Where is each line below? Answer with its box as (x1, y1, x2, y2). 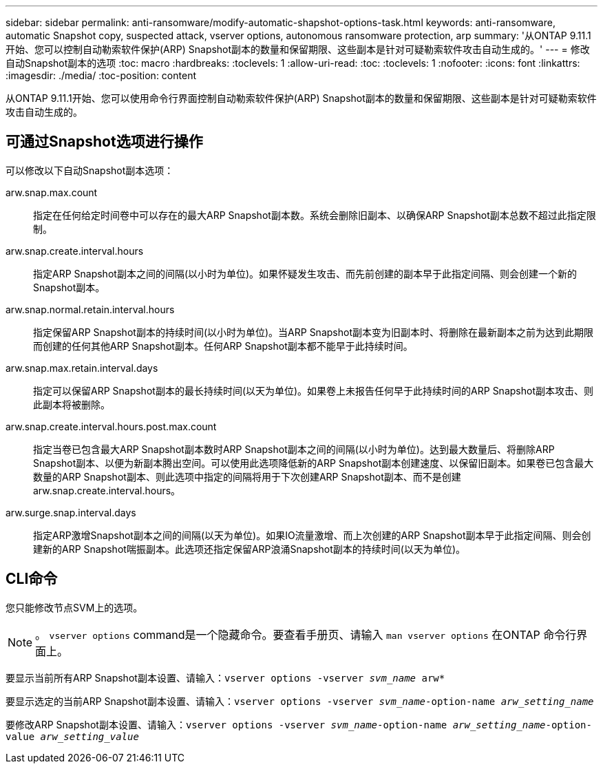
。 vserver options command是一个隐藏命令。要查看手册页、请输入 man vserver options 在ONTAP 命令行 (35, 627, 577, 642)
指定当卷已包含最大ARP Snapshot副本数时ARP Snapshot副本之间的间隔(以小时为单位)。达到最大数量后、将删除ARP (33, 443, 555, 455)
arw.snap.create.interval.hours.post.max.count (6, 420, 217, 432)
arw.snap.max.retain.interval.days (6, 361, 158, 374)
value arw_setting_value (6, 730, 139, 742)
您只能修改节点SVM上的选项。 (6, 601, 143, 613)
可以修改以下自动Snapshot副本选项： (6, 164, 174, 176)
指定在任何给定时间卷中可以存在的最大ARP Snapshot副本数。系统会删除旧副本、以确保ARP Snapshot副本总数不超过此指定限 (33, 209, 596, 221)
